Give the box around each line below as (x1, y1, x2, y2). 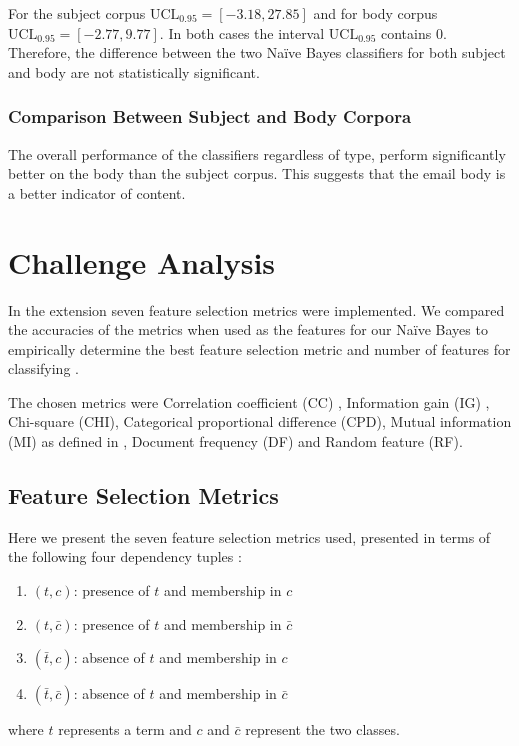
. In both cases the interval (159, 22, 325, 43)
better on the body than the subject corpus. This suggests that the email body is (8, 163, 506, 184)
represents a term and (58, 719, 192, 740)
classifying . (8, 358, 79, 379)
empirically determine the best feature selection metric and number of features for (8, 338, 511, 359)
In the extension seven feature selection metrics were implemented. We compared (8, 299, 505, 320)
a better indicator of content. (8, 182, 186, 203)
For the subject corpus (8, 3, 146, 23)
